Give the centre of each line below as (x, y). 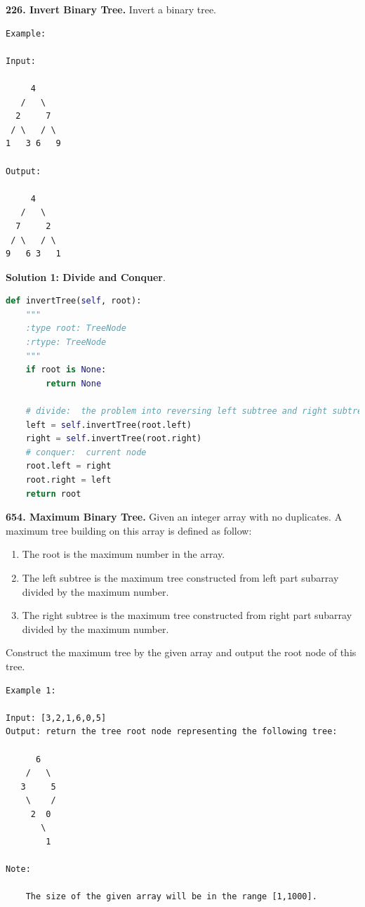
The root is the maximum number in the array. (124, 554)
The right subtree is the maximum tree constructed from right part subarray (187, 615)
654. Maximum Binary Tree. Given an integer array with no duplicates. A (174, 517)
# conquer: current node (86, 452)
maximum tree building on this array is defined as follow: (129, 530)
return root (53, 494)
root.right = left (68, 480)
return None (74, 383)
